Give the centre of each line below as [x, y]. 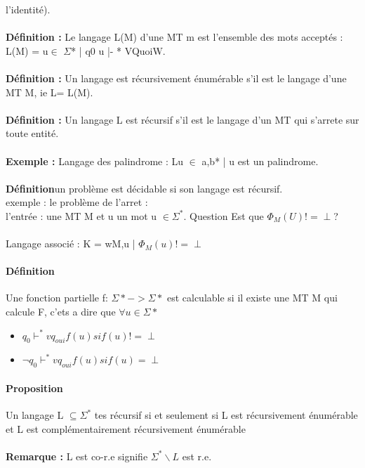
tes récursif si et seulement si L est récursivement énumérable [226, 415]
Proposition [34, 388]
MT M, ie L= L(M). [49, 92]
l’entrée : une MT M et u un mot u [81, 215]
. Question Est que [224, 215]
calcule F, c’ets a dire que [61, 312]
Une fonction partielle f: [57, 298]
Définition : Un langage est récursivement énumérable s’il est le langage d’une [176, 78]
